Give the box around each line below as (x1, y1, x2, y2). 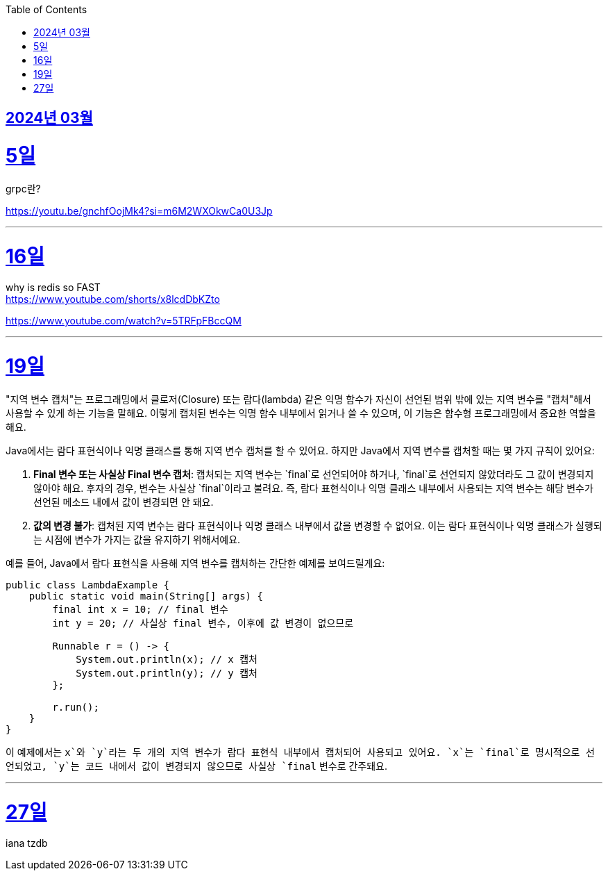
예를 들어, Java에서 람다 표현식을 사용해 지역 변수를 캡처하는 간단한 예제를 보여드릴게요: (6, 556, 385, 569)
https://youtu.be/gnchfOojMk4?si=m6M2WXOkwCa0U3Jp (6, 204, 273, 217)
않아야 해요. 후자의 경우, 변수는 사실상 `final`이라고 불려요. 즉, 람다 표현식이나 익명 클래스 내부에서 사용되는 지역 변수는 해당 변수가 (33, 481, 593, 494)
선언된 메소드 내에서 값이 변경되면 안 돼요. (33, 495, 214, 508)
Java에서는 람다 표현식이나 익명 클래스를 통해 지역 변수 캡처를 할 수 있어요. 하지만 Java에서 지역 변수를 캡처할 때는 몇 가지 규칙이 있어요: (6, 444, 595, 456)
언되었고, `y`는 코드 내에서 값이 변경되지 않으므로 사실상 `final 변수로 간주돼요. (6, 759, 388, 772)
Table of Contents (6, 3, 87, 15)
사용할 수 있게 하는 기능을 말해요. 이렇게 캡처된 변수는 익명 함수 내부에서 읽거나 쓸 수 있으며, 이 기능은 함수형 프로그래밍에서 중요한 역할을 (6, 406, 596, 419)
